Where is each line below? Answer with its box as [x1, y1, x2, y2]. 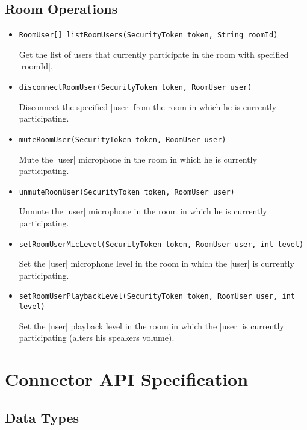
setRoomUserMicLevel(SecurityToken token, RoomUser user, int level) [19, 240, 304, 249]
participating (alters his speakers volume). [19, 331, 175, 344]
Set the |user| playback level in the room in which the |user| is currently [19, 319, 284, 332]
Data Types [5, 408, 79, 426]
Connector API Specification [5, 367, 249, 391]
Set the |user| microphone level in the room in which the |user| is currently [19, 257, 294, 270]
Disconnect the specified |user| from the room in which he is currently [19, 100, 277, 113]
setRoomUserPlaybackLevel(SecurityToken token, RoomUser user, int [19, 292, 295, 301]
